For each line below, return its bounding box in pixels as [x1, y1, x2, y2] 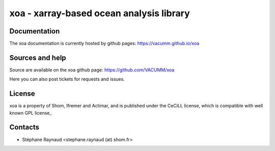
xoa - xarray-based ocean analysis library [9, 8, 190, 19]
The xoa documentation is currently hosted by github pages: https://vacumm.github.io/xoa [9, 41, 200, 47]
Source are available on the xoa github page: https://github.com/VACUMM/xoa [9, 66, 175, 73]
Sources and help [9, 53, 66, 62]
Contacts [9, 123, 40, 132]
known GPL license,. [9, 109, 52, 116]
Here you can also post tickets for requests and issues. [9, 76, 125, 82]
